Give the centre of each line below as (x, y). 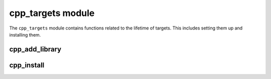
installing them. (25, 34)
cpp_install (27, 65)
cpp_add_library (35, 49)
